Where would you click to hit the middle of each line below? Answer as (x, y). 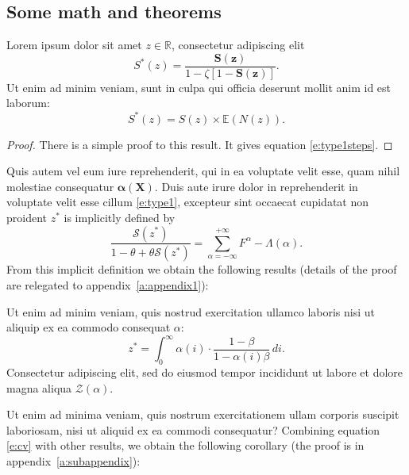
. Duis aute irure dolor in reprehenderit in (256, 186)
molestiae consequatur (60, 186)
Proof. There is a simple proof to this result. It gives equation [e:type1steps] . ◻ (200, 144)
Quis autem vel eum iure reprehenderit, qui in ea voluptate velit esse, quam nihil (203, 171)
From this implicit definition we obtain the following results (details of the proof (202, 269)
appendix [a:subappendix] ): (73, 461)
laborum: (28, 103)
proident (27, 217)
